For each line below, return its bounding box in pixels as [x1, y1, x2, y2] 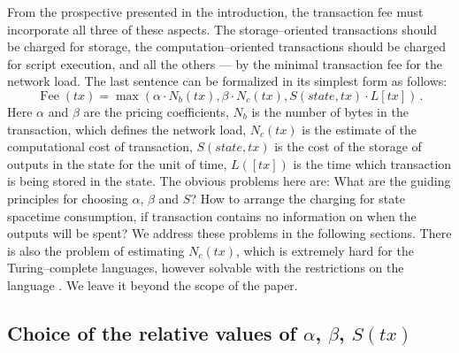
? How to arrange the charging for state [190, 188, 405, 207]
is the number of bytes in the [251, 102, 409, 120]
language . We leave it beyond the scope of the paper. [7, 275, 298, 294]
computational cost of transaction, [7, 137, 193, 156]
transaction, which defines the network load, [7, 119, 247, 138]
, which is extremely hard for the [236, 241, 414, 259]
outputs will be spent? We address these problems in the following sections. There [7, 224, 452, 242]
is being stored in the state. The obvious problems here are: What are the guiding [7, 172, 451, 190]
